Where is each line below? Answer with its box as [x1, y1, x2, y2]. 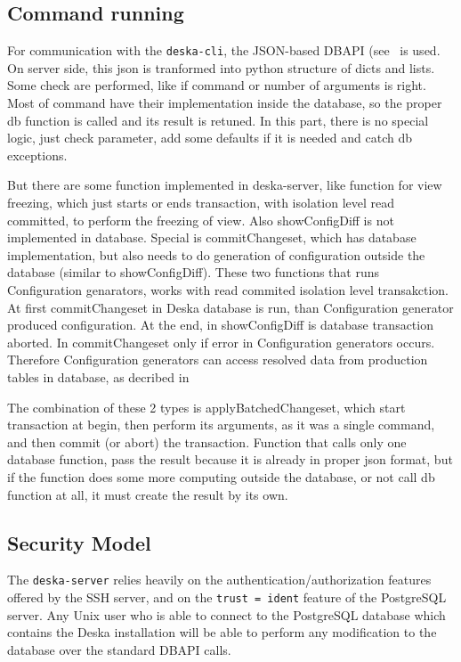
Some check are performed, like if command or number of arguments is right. [7, 76, 426, 94]
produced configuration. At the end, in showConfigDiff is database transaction [7, 315, 433, 334]
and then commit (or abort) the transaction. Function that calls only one [7, 432, 407, 451]
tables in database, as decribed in [7, 367, 190, 386]
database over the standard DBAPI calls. [7, 640, 231, 658]
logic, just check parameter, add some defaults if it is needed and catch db [7, 128, 412, 147]
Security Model [7, 528, 151, 556]
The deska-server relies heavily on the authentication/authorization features [7, 570, 432, 589]
